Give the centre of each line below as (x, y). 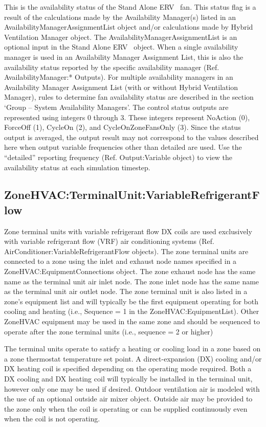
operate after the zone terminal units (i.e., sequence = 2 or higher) (109, 331)
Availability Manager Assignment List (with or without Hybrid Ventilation (121, 87)
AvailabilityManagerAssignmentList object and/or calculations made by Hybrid (129, 27)
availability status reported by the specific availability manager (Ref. (112, 67)
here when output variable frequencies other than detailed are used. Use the (123, 147)
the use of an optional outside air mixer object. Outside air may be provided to (128, 399)
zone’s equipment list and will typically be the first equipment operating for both (131, 301)
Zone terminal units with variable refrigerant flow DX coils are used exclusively (128, 231)
